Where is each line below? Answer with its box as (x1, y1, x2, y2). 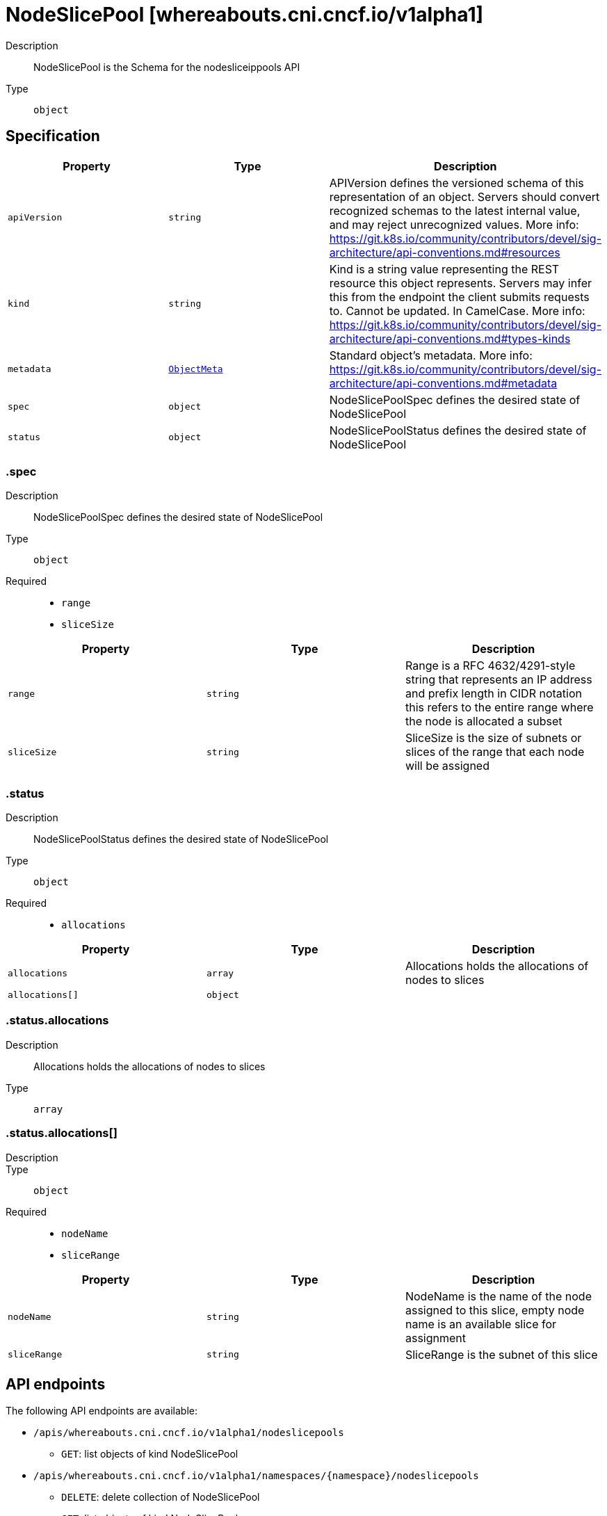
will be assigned (405, 759, 489, 773)
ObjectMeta (168, 364, 223, 375)
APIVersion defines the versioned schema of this (329, 175, 584, 190)
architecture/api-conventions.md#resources (329, 245, 560, 259)
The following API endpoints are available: (6, 1405, 197, 1417)
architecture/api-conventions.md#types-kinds (329, 331, 571, 346)
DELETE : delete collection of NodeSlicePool (61, 1491, 260, 1503)
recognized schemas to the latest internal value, (329, 203, 581, 218)
